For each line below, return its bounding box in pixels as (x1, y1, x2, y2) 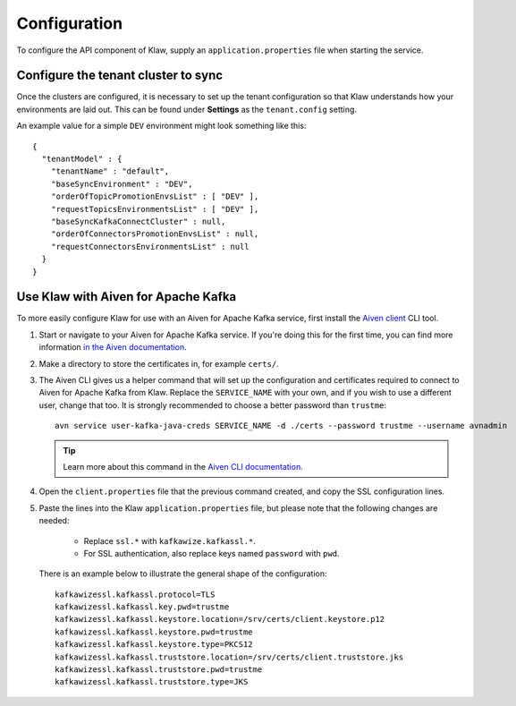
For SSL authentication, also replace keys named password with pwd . (83, 548, 340, 558)
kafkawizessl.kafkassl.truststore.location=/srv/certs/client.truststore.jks (55, 651, 404, 662)
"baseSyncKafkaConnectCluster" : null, (50, 216, 226, 226)
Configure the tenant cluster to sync (16, 68, 224, 83)
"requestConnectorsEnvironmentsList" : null (50, 242, 250, 251)
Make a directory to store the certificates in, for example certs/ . (38, 358, 279, 369)
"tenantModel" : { (41, 154, 123, 165)
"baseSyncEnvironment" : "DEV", (50, 179, 193, 189)
